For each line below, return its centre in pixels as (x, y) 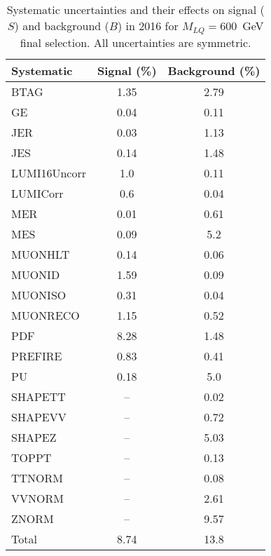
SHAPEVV (39, 416)
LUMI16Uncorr (49, 172)
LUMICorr (37, 193)
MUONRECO (46, 315)
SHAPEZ (34, 437)
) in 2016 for (148, 26)
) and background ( (62, 26)
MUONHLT (41, 254)
